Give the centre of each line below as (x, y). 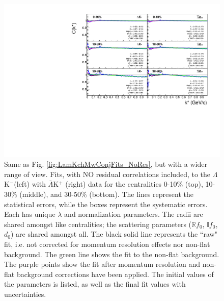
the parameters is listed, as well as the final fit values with (95, 284)
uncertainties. (25, 294)
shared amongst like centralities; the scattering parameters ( (98, 224)
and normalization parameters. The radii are (134, 214)
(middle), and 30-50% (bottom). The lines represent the (106, 194)
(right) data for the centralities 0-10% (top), (134, 184)
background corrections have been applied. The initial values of (115, 274)
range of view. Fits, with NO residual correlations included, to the (107, 174)
